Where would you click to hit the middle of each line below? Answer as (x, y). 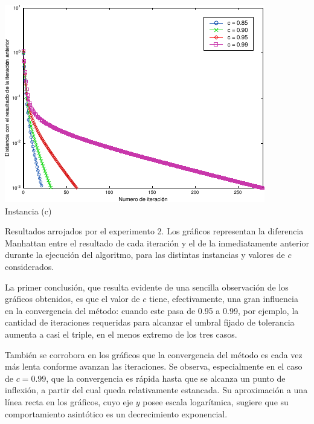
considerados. (30, 266)
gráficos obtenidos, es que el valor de (72, 299)
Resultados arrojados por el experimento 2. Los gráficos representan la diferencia (154, 231)
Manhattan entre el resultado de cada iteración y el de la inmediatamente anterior (157, 243)
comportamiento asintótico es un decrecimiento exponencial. (116, 413)
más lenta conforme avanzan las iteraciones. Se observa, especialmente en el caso (154, 366)
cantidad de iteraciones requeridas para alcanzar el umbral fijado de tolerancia (150, 322)
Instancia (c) (28, 210)
